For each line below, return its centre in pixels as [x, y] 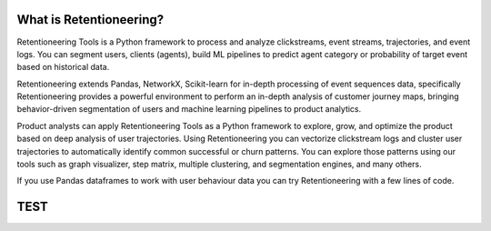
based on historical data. [63, 67]
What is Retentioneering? [90, 20]
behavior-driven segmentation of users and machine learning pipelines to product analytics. [189, 109]
